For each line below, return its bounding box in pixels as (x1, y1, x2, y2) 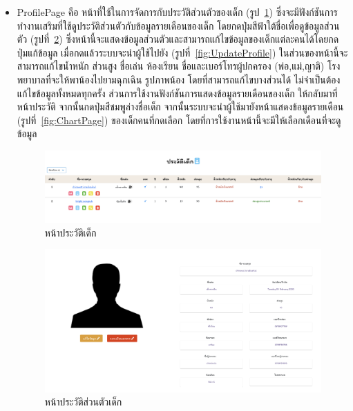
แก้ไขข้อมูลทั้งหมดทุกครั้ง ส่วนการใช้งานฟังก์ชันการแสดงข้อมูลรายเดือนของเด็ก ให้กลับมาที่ (17, 86, 338, 100)
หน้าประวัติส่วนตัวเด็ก (44, 394, 122, 409)
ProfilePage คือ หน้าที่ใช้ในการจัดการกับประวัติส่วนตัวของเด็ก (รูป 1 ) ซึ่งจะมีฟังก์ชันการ (17, 5, 338, 19)
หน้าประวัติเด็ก (44, 225, 97, 239)
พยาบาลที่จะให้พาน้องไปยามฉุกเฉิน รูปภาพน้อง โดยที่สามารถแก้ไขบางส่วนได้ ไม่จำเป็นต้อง (17, 72, 341, 86)
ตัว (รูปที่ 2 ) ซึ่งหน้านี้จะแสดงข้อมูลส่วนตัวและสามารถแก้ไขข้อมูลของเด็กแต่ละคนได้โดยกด (17, 32, 339, 46)
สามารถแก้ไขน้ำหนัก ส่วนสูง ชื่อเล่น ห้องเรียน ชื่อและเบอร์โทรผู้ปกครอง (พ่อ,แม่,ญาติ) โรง (17, 59, 341, 73)
